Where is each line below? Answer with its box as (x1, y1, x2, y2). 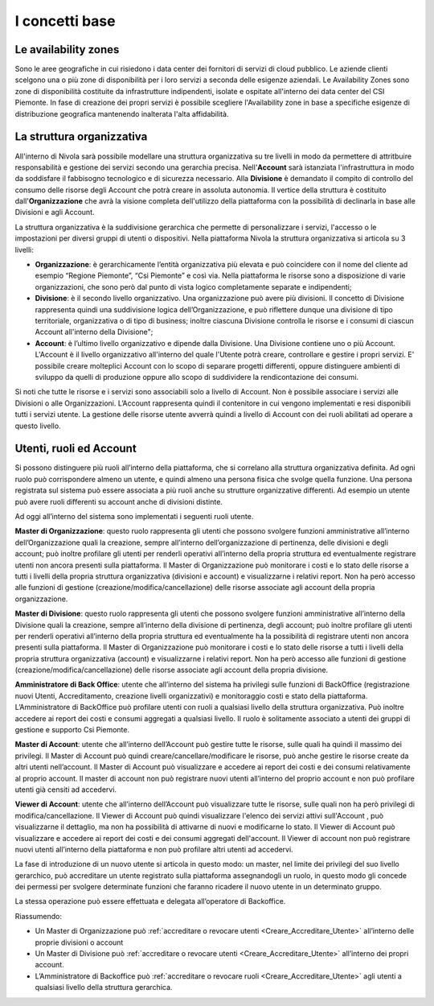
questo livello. (14, 421, 61, 431)
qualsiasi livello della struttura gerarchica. (35, 983, 173, 992)
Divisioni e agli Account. (14, 208, 96, 217)
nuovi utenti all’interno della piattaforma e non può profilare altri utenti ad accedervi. (14, 844, 293, 854)
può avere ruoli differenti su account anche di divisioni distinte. (14, 497, 223, 506)
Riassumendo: (14, 911, 63, 921)
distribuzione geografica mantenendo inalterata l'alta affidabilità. (14, 109, 229, 118)
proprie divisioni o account (35, 938, 124, 947)
